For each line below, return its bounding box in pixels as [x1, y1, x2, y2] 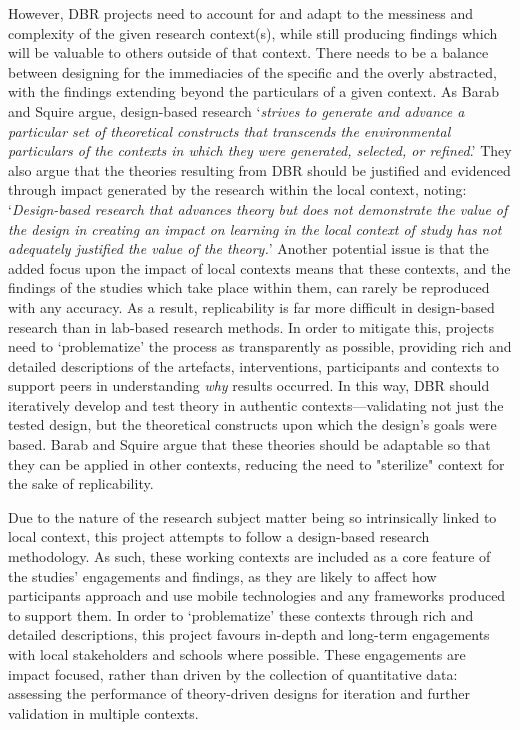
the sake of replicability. [8, 473, 154, 494]
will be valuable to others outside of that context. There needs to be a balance [8, 42, 489, 63]
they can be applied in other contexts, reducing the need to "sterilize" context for [8, 453, 505, 474]
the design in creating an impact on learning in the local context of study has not [8, 218, 502, 239]
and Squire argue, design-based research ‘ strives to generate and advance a [8, 100, 465, 121]
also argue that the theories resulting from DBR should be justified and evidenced [8, 159, 511, 180]
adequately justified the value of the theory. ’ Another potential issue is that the [8, 238, 489, 259]
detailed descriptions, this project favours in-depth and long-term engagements [8, 624, 490, 645]
